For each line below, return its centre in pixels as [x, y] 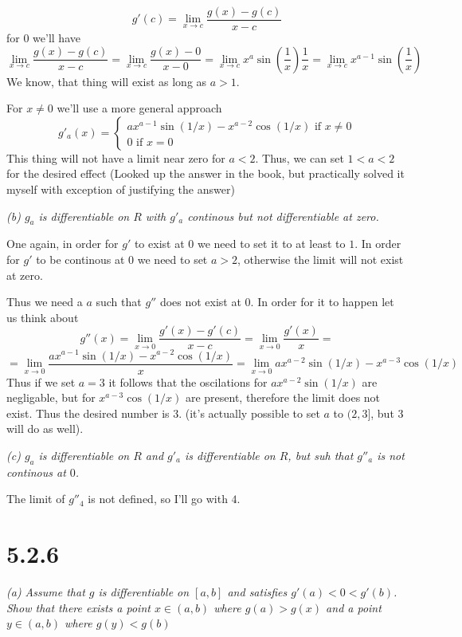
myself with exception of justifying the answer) [121, 189]
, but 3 [387, 413]
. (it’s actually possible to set [249, 413]
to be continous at [80, 260]
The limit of [36, 499]
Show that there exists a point [78, 607]
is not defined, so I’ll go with [158, 499]
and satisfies [257, 592]
